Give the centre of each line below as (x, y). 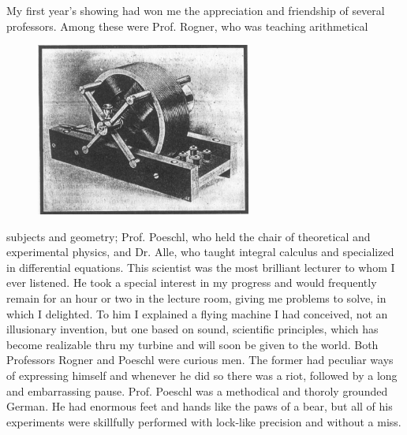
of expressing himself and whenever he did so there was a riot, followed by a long (202, 375)
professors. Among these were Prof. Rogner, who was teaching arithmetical (187, 26)
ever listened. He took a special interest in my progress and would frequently (192, 283)
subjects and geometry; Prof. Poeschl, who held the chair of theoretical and (189, 236)
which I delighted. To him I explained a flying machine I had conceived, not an (197, 313)
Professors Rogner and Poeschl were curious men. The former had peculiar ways (200, 360)
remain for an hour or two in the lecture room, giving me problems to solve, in (196, 298)
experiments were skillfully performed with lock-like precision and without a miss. (204, 421)
